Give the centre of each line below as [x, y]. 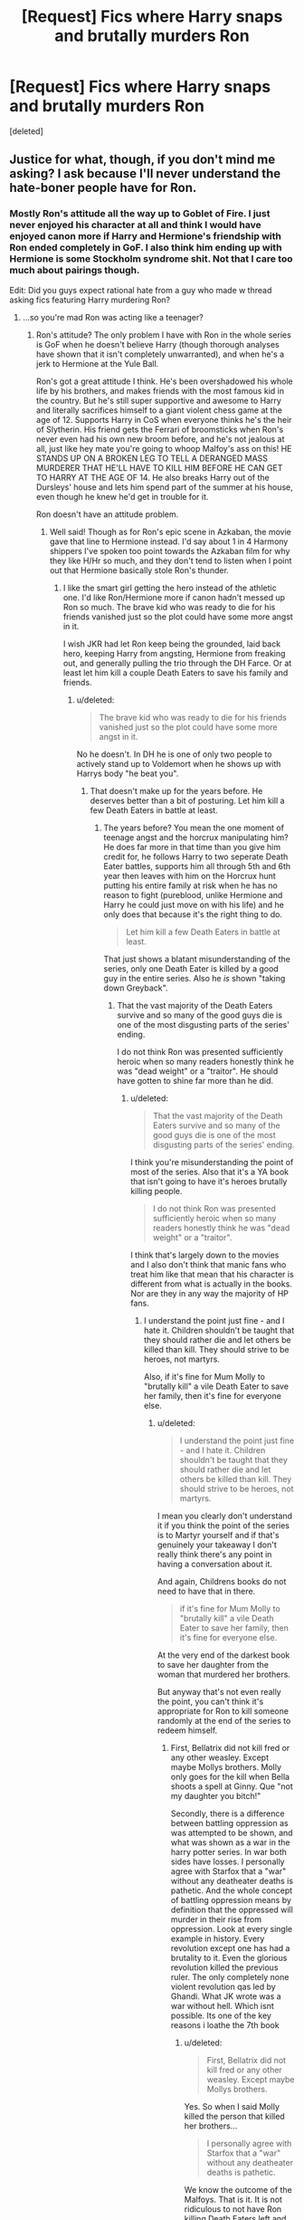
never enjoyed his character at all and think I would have [135, 225]
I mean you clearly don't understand [224, 1516]
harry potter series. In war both [229, 1852]
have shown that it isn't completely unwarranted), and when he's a [160, 354]
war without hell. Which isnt [222, 2005]
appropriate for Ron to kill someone [223, 1711]
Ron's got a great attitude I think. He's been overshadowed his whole [164, 381]
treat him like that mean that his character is [212, 1274]
